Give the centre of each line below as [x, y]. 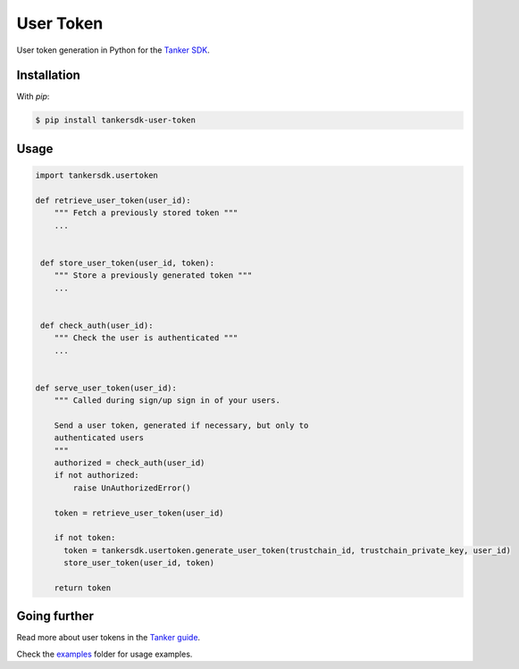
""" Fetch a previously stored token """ [146, 213]
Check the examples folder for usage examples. [105, 654]
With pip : [33, 96]
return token [83, 588]
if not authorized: [97, 475]
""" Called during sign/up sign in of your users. [167, 401]
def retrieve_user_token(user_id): [113, 200]
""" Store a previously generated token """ [153, 276]
